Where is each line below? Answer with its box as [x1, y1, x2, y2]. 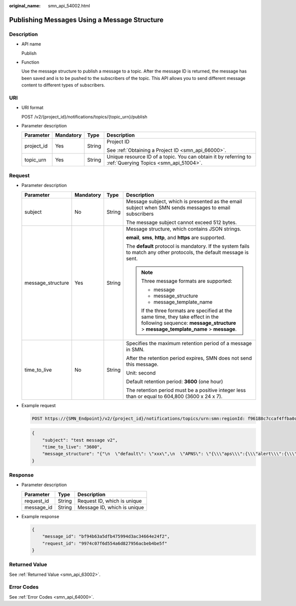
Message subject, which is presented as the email [126, 198, 242, 205]
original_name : [9, 3, 41, 8]
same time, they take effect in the [141, 313, 219, 320]
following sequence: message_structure [141, 319, 236, 326]
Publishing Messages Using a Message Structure [9, 15, 164, 24]
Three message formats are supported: [141, 277, 232, 284]
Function [21, 59, 39, 65]
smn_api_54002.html [48, 3, 90, 8]
